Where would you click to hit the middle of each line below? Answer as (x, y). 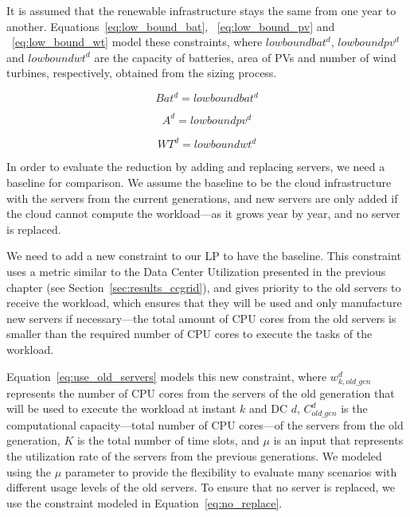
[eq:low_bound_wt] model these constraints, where (137, 42)
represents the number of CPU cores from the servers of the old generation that (201, 393)
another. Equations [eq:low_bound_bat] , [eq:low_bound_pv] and (171, 26)
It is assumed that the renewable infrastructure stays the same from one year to (201, 10)
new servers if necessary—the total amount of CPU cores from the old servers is (201, 318)
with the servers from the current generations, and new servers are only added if (202, 198)
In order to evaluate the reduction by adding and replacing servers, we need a (196, 167)
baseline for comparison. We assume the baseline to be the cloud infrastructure (199, 183)
